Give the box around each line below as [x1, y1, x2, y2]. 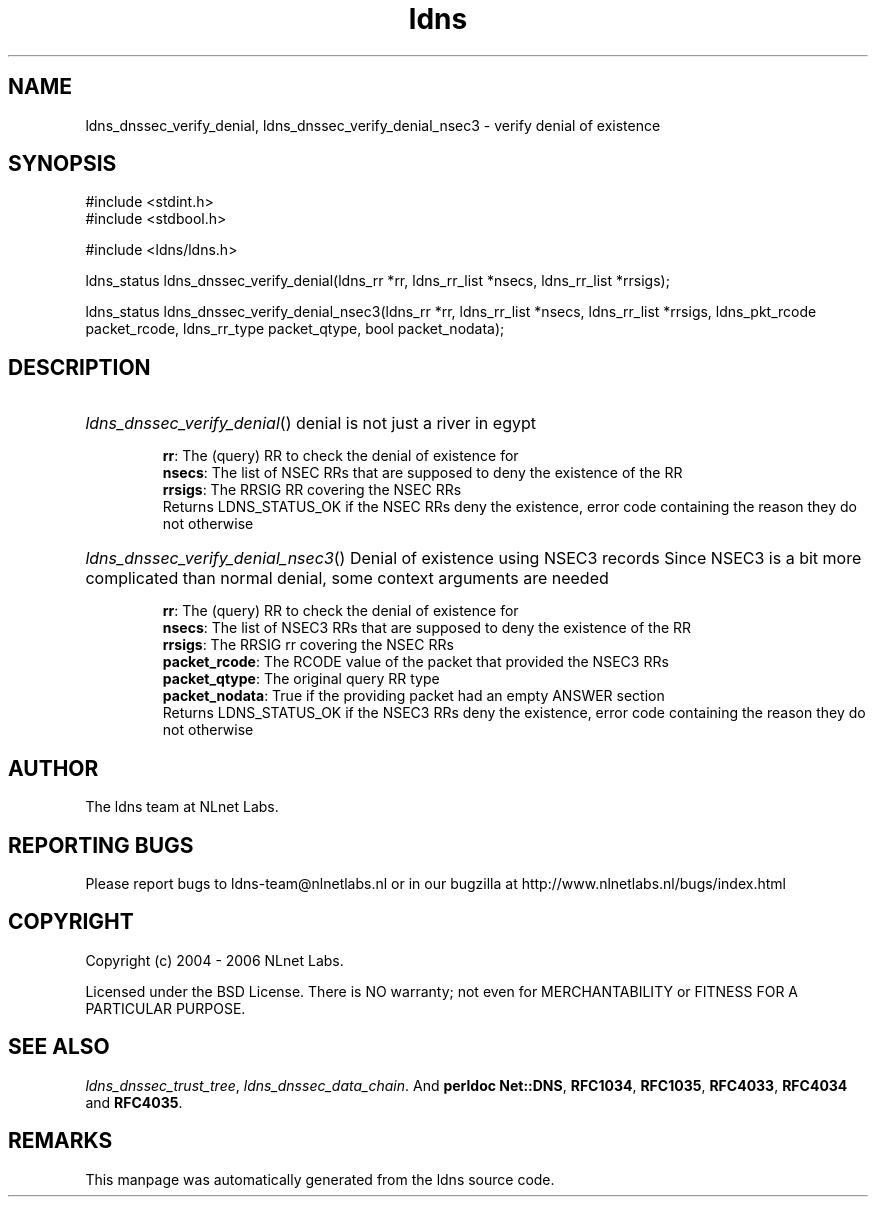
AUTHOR [8, 755, 99, 781]
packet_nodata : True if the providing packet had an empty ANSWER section [162, 687, 665, 705]
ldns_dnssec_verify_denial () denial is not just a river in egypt [85, 413, 536, 434]
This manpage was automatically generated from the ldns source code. [85, 1170, 555, 1188]
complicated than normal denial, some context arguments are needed [85, 568, 609, 589]
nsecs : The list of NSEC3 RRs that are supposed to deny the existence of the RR [162, 619, 692, 637]
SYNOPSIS [8, 151, 117, 177]
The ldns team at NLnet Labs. [85, 798, 279, 816]
